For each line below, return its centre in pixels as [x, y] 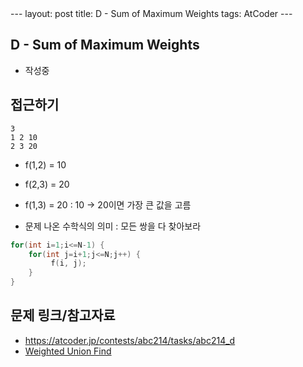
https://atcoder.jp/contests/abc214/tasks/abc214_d [130, 340]
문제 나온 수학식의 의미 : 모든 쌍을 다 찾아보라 [113, 226]
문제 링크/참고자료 [63, 315]
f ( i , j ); [68, 263]
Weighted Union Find [68, 351]
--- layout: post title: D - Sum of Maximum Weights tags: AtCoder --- [151, 13]
